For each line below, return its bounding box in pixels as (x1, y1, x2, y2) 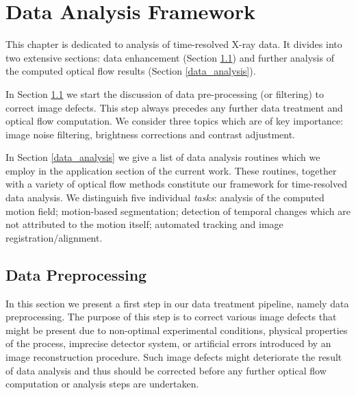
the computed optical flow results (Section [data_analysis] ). (5, 64, 256, 78)
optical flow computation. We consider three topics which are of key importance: (5, 114, 344, 128)
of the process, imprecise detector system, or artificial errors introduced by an (5, 336, 331, 351)
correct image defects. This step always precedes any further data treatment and (5, 100, 343, 114)
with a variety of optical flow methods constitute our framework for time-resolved (5, 177, 347, 191)
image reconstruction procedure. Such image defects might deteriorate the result (5, 350, 342, 364)
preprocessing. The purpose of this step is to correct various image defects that (5, 309, 337, 324)
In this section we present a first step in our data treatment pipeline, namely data (5, 296, 349, 310)
